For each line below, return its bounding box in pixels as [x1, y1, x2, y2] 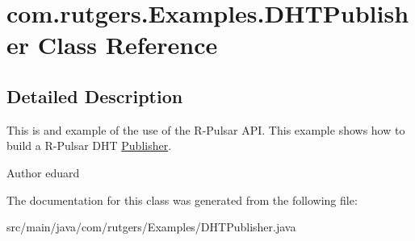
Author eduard [6, 164, 80, 181]
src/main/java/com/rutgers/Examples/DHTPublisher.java [6, 218, 296, 235]
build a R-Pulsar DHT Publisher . [6, 137, 172, 154]
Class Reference [37, 28, 218, 61]
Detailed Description [6, 83, 183, 108]
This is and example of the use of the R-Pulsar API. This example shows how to [6, 121, 405, 138]
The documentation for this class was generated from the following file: [6, 191, 358, 208]
